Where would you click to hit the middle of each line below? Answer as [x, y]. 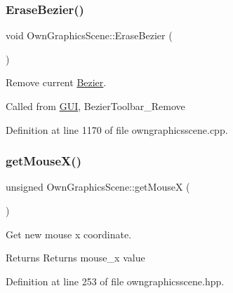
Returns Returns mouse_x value [75, 258]
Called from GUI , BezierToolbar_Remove [95, 106]
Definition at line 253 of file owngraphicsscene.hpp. [115, 281]
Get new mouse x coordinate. [69, 234]
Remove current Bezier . [56, 82]
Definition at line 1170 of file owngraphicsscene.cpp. [117, 129]
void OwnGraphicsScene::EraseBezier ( [89, 35]
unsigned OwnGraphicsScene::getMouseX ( [98, 187]
